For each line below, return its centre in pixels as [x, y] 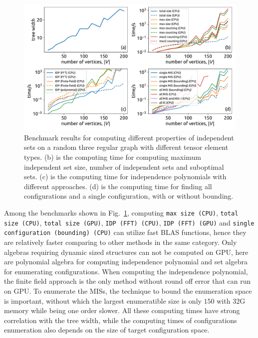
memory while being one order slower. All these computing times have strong [122, 310]
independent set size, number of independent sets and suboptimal [124, 167]
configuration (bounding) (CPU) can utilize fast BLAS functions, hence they [125, 232]
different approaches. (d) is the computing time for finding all [118, 186]
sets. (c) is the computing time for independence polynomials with [125, 176]
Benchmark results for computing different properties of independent [129, 137]
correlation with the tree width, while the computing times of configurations [121, 320]
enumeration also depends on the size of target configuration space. [107, 330]
